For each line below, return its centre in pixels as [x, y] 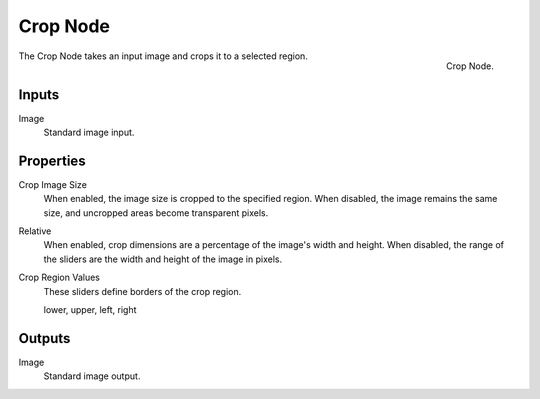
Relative [35, 231]
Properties [52, 160]
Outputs [44, 338]
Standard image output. [92, 376]
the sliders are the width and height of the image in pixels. [163, 259]
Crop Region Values [59, 277]
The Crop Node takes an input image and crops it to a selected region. [163, 56]
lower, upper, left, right [90, 310]
